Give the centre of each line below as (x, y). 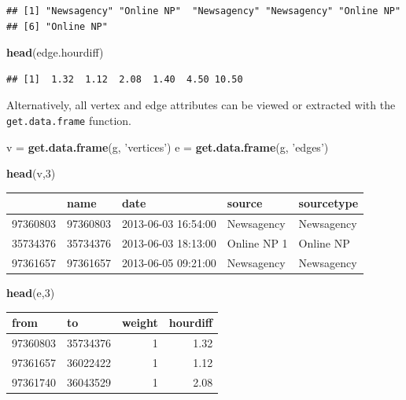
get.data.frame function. (69, 120)
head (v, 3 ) (31, 173)
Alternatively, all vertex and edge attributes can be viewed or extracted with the (201, 105)
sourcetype (328, 203)
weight (140, 323)
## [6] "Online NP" (57, 26)
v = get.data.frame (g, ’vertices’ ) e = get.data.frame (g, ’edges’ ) (168, 147)
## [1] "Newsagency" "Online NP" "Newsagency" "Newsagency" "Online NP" (204, 11)
